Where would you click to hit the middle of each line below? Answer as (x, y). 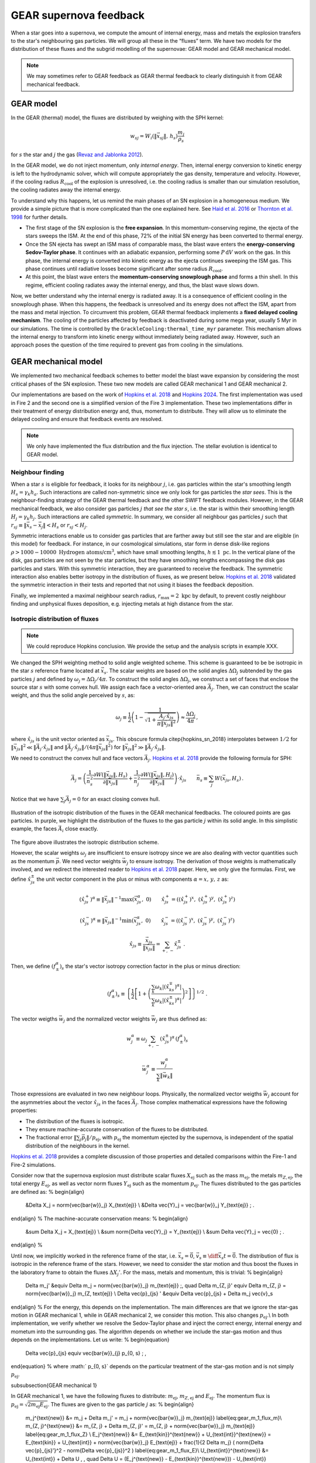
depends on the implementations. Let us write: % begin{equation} (90, 1340)
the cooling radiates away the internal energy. (66, 190)
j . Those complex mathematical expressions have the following (211, 1103)
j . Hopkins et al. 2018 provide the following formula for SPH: (220, 759)
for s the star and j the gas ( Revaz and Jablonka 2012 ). (77, 154)
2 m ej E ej (37, 1405)
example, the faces (34, 829)
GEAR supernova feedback (78, 15)
